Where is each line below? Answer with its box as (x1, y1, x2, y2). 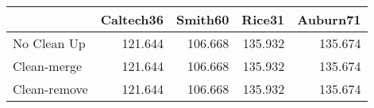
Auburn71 (297, 10, 361, 28)
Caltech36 (100, 10, 164, 28)
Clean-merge (13, 57, 83, 75)
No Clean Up (13, 34, 86, 52)
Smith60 (175, 10, 229, 28)
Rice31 (241, 10, 285, 28)
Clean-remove (13, 80, 88, 98)
